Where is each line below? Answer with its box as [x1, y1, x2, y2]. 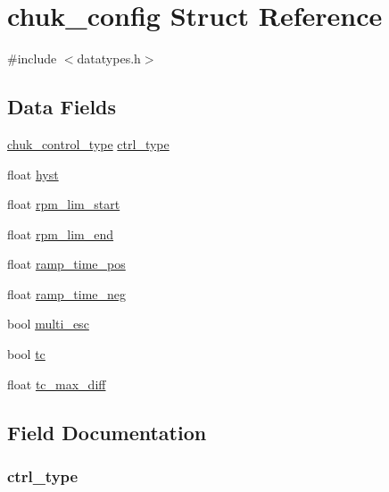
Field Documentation [7, 418, 207, 446]
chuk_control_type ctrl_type [7, 134, 170, 153]
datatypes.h [77, 49, 141, 68]
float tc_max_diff [7, 374, 106, 393]
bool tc [7, 345, 46, 363]
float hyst [7, 164, 59, 183]
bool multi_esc [7, 314, 89, 333]
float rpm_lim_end [7, 224, 114, 243]
